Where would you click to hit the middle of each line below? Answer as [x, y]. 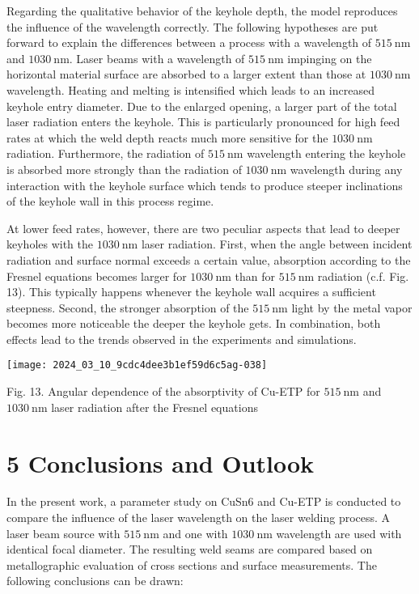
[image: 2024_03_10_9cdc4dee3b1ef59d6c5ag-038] [137, 365]
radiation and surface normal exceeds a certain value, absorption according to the [209, 259]
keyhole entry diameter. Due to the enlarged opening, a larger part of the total [202, 106]
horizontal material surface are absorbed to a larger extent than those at [186, 74]
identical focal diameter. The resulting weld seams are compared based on [190, 549]
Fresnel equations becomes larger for [97, 276]
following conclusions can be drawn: [95, 581]
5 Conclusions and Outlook [161, 462]
